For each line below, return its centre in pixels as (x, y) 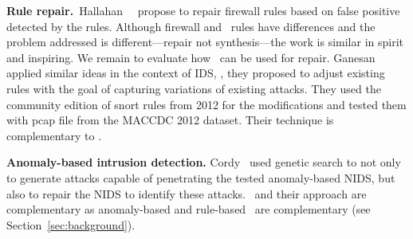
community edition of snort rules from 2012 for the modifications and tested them (206, 104)
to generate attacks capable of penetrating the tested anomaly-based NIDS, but (201, 177)
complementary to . (54, 135)
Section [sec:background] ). (71, 224)
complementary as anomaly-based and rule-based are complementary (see (189, 209)
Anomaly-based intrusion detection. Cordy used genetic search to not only (204, 162)
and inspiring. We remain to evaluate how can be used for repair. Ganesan (191, 57)
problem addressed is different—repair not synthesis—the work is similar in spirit (205, 42)
